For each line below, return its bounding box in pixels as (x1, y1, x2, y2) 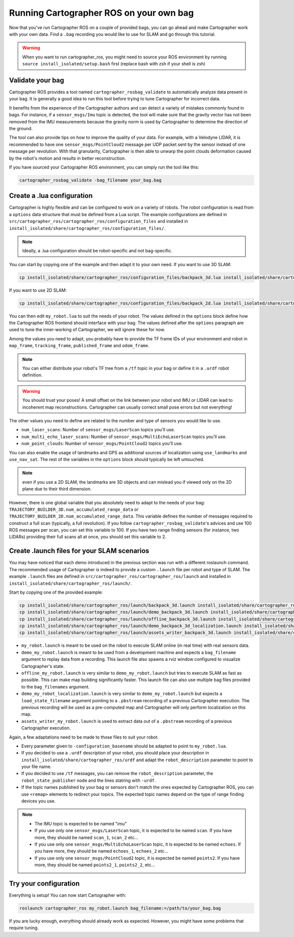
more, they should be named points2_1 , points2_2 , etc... (34, 862, 155, 868)
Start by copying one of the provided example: (9, 589, 103, 595)
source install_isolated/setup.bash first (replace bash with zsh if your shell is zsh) (22, 61, 206, 67)
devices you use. (21, 798, 56, 804)
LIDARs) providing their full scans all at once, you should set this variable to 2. (9, 534, 167, 540)
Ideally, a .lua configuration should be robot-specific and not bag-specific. (22, 248, 172, 254)
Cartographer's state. (21, 663, 65, 669)
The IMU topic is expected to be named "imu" (34, 821, 127, 827)
